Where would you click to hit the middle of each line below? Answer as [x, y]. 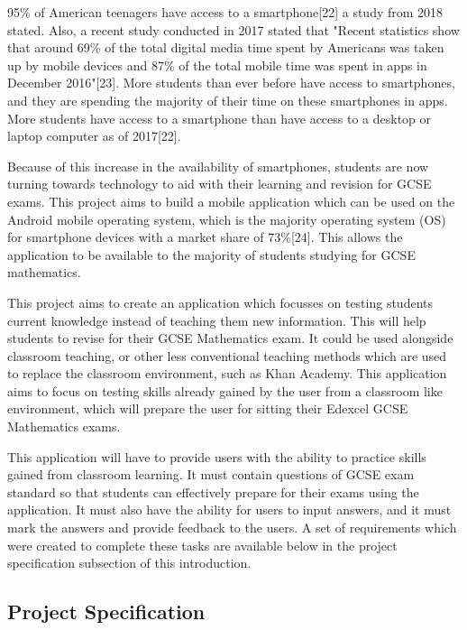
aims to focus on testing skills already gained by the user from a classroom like [225, 390]
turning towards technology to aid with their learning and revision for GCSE [220, 184]
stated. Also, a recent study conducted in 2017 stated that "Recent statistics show [233, 29]
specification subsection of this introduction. [129, 563]
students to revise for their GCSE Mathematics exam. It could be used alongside [230, 338]
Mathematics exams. [64, 426]
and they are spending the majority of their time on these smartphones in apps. [228, 100]
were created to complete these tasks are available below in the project [202, 545]
